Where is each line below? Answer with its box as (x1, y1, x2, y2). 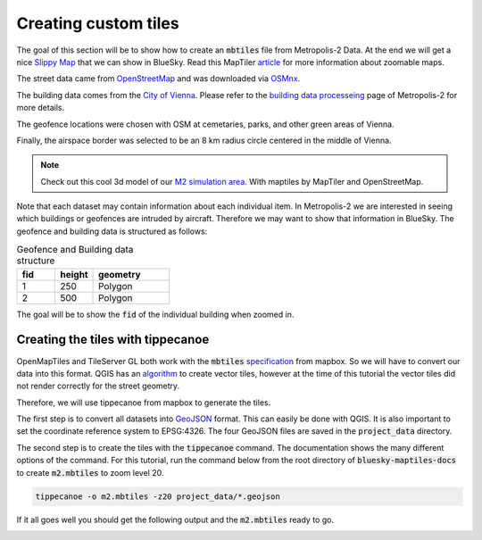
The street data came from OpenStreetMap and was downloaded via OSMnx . (16, 73, 301, 84)
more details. (16, 103, 65, 113)
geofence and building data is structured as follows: (16, 226, 208, 237)
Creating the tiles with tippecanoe (16, 332, 210, 347)
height (59, 268, 88, 280)
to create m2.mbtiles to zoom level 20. (16, 467, 164, 478)
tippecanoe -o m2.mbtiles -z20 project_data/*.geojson (35, 491, 280, 502)
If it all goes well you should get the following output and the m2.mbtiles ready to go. (16, 514, 335, 525)
